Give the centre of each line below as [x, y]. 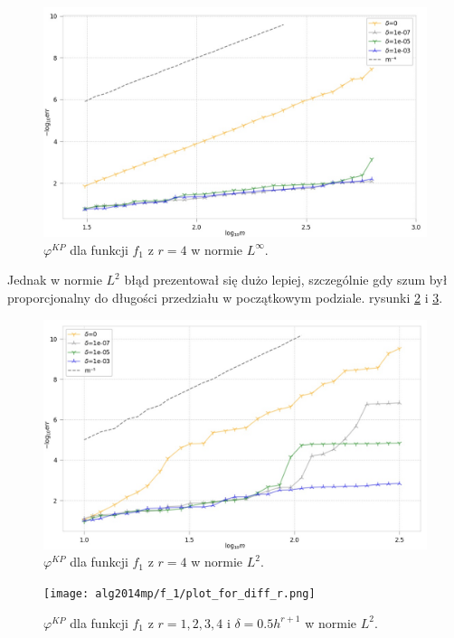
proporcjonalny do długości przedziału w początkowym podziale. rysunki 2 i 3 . [225, 298]
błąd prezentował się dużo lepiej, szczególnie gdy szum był [286, 280]
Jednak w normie [55, 280]
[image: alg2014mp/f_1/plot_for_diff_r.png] [180, 594]
